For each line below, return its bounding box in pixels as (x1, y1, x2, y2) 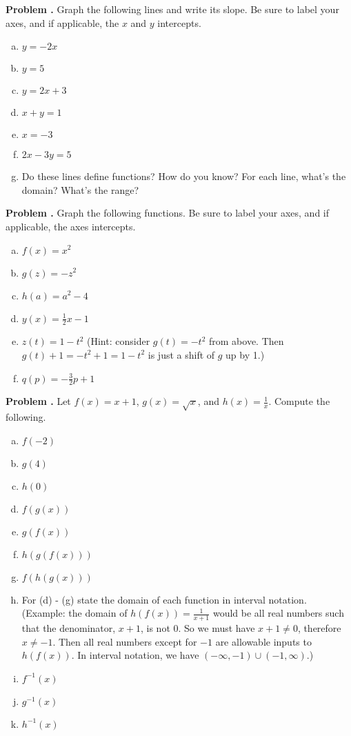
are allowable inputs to (215, 634, 312, 648)
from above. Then (209, 334, 284, 348)
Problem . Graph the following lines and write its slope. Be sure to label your (6, 2, 339, 16)
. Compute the (268, 394, 330, 408)
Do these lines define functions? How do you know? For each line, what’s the (21, 169, 346, 183)
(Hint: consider (87, 334, 150, 348)
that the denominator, (21, 621, 116, 635)
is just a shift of (148, 347, 215, 361)
